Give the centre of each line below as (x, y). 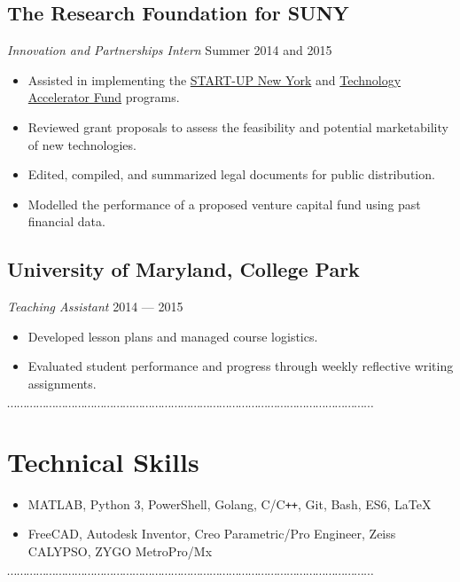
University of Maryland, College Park (183, 269)
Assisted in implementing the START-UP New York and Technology (214, 79)
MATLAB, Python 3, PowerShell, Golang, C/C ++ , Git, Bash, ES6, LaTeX (230, 503)
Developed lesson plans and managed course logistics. (173, 336)
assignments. (62, 383)
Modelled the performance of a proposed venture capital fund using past (224, 204)
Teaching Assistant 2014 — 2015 (95, 307)
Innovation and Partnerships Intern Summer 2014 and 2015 (170, 50)
